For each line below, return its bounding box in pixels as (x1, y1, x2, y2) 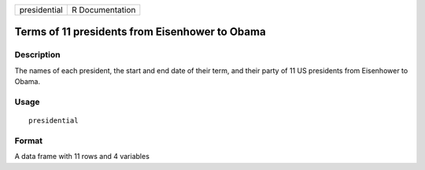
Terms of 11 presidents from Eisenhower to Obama (14, 25, 267, 39)
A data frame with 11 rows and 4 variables (14, 152, 150, 161)
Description (14, 50, 61, 61)
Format (14, 135, 43, 146)
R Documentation (71, 5, 136, 15)
